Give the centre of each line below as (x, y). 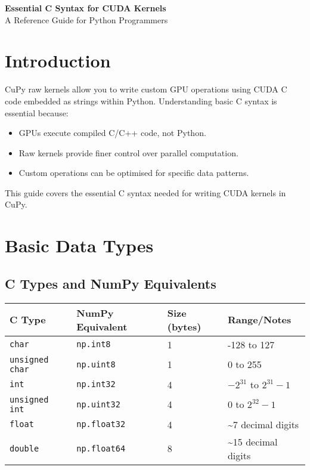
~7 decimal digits (263, 424)
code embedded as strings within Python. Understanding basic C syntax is (141, 101)
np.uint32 (98, 404)
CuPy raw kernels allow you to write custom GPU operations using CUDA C (146, 89)
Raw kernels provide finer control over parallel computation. (128, 152)
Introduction (58, 61)
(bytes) (184, 326)
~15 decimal (252, 441)
